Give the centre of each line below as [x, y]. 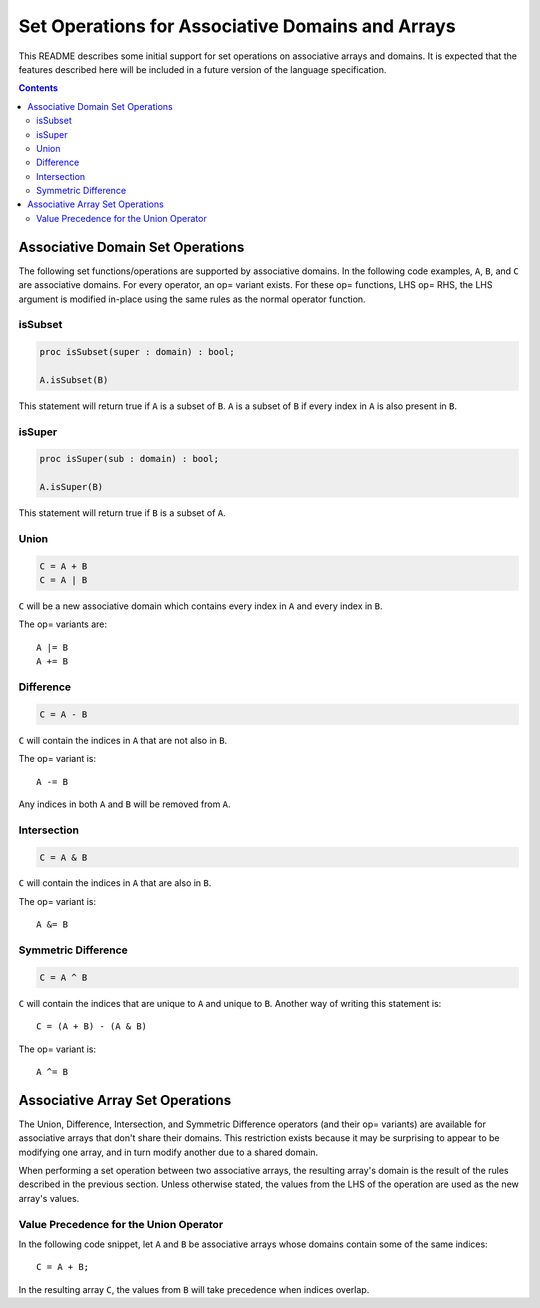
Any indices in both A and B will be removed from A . [124, 804]
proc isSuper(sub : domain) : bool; [129, 459]
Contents [38, 88]
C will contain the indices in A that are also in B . [115, 883]
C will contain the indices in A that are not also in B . [123, 740]
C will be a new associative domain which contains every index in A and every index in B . [201, 606]
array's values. [49, 1198]
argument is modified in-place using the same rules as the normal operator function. [192, 299]
